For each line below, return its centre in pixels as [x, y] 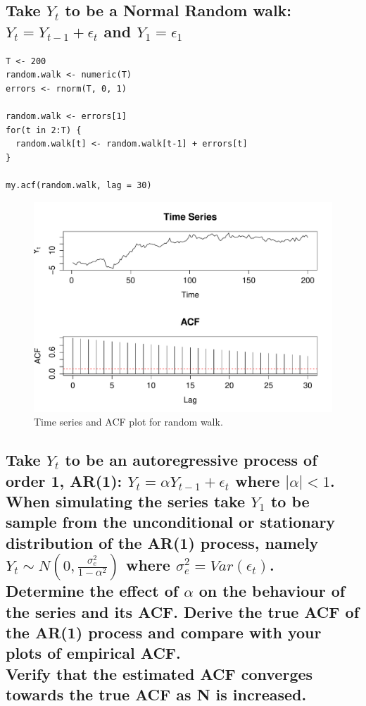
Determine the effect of [92, 591]
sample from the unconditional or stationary [171, 522]
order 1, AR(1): [64, 480]
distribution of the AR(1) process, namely [162, 542]
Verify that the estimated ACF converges [159, 673]
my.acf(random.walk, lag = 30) [79, 185]
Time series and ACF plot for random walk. [128, 422]
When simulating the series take [126, 501]
